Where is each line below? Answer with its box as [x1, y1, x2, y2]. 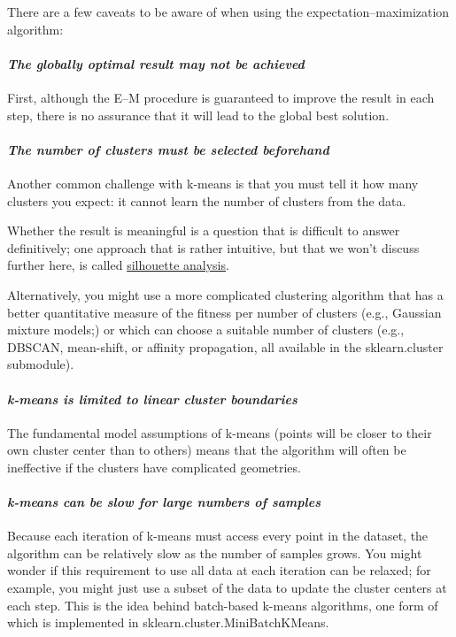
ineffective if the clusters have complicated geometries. [7, 457, 301, 476]
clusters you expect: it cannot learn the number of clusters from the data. [7, 191, 406, 210]
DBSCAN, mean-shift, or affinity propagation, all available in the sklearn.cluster [7, 337, 444, 356]
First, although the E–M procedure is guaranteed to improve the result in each [7, 88, 435, 106]
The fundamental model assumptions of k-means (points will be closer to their [7, 423, 432, 441]
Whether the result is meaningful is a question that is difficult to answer [7, 221, 400, 240]
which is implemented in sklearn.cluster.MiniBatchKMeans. [7, 613, 329, 632]
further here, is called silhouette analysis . [7, 256, 229, 274]
